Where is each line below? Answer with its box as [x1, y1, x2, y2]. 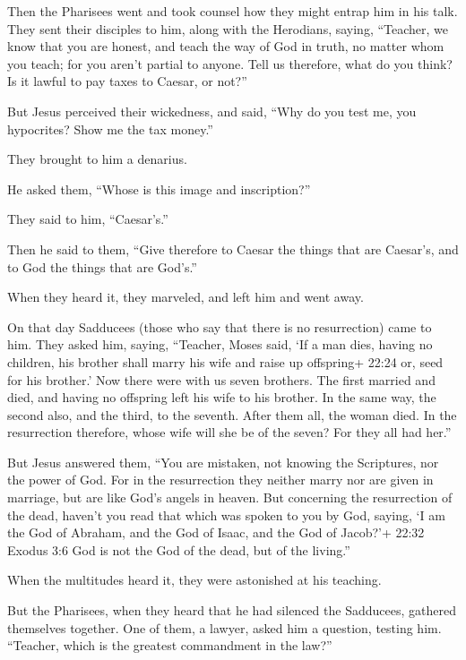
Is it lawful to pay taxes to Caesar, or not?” [7, 72, 247, 90]
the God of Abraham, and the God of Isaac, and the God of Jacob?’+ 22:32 [7, 523, 425, 542]
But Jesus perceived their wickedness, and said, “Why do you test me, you [7, 101, 417, 120]
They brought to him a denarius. [7, 150, 187, 168]
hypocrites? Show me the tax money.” [7, 119, 213, 138]
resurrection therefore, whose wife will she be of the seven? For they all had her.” [7, 423, 452, 441]
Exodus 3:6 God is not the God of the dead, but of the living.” [7, 540, 350, 559]
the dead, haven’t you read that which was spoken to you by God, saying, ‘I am [7, 505, 445, 524]
